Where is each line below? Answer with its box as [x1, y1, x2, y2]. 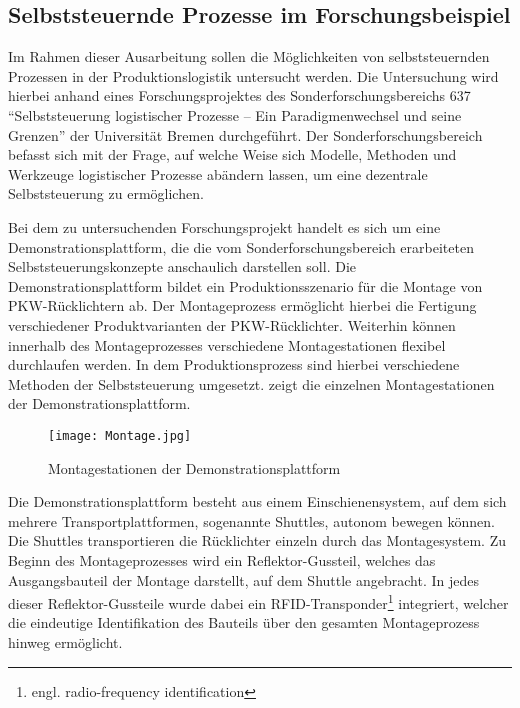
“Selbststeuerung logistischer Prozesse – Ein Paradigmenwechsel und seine [8, 104, 462, 125]
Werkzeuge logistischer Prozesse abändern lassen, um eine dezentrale [8, 163, 428, 184]
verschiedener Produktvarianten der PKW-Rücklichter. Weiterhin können [8, 314, 456, 335]
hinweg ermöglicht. [8, 631, 123, 652]
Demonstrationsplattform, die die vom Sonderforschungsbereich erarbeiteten [8, 236, 474, 257]
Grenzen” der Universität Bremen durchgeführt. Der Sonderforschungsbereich [8, 124, 483, 145]
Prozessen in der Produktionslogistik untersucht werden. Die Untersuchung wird [8, 65, 499, 86]
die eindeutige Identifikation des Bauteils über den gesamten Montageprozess [8, 612, 480, 633]
